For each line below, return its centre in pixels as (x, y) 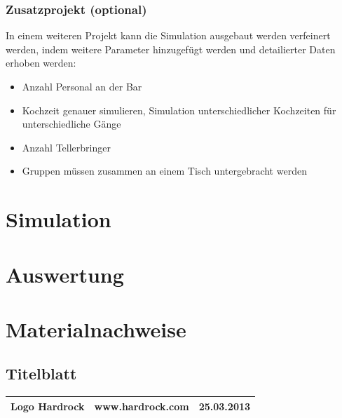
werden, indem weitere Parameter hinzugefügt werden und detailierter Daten (171, 49)
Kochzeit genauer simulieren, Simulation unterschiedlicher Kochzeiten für (179, 110)
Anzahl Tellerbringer (66, 147)
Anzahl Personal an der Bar (82, 86)
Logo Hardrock (48, 406)
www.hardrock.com (142, 406)
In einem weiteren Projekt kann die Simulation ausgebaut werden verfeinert (168, 35)
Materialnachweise (96, 329)
